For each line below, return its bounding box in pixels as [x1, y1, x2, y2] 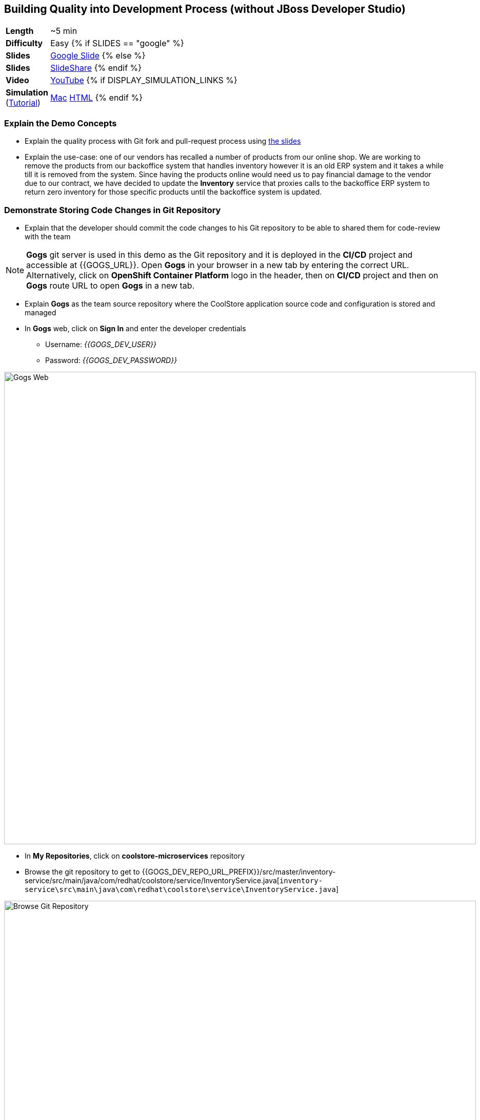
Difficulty [6, 38, 43, 49]
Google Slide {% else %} [50, 50, 146, 61]
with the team [25, 232, 71, 241]
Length [6, 26, 34, 36]
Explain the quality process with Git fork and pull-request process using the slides [25, 137, 301, 146]
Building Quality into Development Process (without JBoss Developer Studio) [4, 3, 406, 15]
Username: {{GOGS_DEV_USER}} [45, 339, 157, 349]
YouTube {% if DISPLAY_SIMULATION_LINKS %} [50, 75, 237, 86]
